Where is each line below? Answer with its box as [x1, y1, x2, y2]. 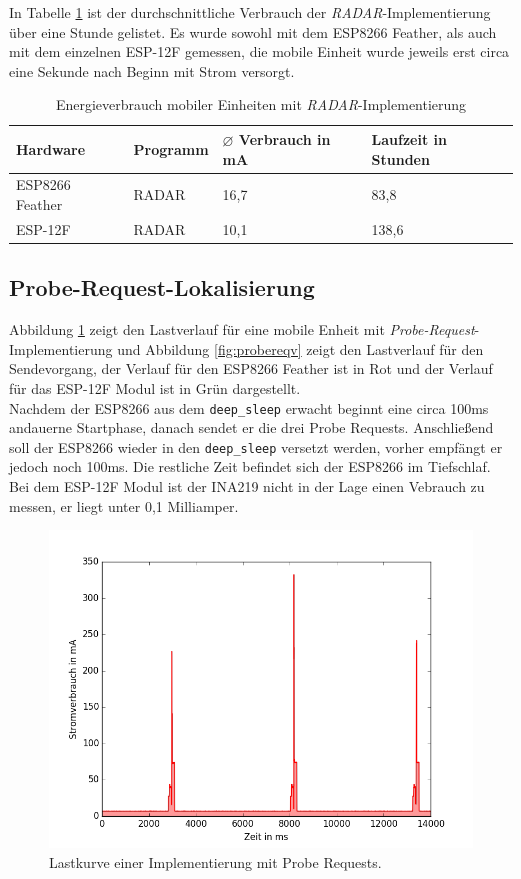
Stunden [371, 148, 430, 169]
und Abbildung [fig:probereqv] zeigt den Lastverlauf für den [117, 338, 484, 359]
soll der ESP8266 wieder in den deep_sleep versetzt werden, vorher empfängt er [9, 436, 503, 457]
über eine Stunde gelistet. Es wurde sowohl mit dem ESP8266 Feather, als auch [9, 21, 497, 42]
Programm [133, 138, 209, 159]
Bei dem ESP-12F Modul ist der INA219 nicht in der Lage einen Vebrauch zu [9, 476, 485, 497]
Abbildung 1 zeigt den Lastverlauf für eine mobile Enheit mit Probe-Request [9, 319, 475, 340]
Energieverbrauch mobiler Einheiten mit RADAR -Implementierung [55, 94, 467, 115]
